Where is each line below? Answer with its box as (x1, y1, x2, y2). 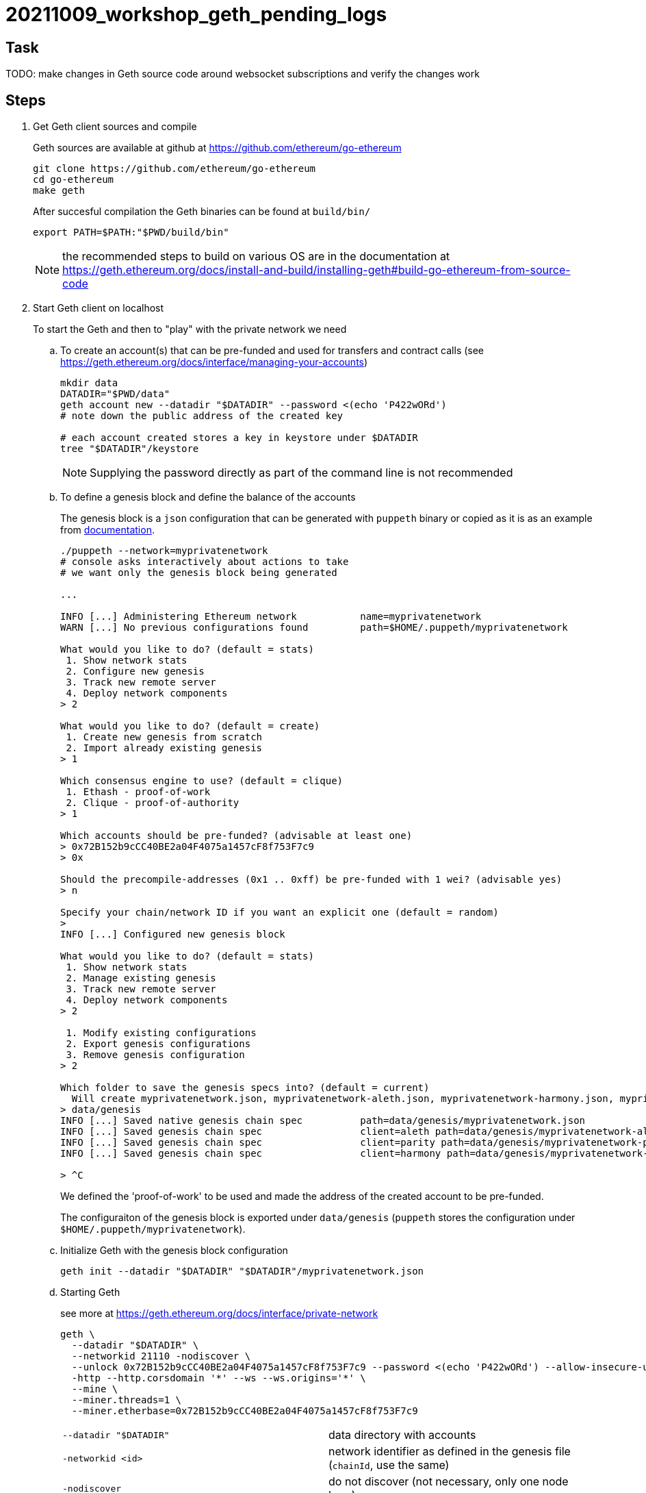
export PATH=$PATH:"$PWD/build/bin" (33, 227, 229, 238)
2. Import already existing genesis (66, 742, 263, 754)
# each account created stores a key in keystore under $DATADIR (60, 432, 418, 444)
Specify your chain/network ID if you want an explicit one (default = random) (60, 907, 499, 918)
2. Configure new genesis (66, 666, 205, 677)
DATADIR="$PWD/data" (60, 388, 170, 400)
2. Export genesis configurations (66, 1038, 251, 1050)
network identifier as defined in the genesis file (328, 1444, 571, 1459)
